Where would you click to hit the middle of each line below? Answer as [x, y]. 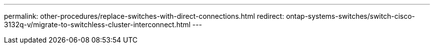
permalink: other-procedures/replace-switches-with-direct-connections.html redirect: [144, 16]
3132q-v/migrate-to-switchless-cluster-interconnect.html [97, 24]
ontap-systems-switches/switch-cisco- [351, 16]
